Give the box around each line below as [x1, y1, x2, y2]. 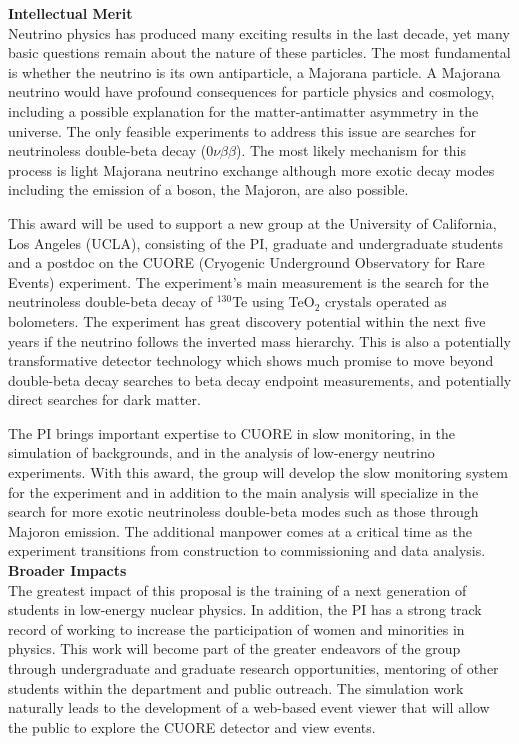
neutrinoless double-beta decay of [8, 291, 212, 312]
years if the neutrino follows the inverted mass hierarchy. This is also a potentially [8, 330, 511, 351]
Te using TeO [232, 291, 315, 312]
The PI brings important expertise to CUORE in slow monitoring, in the [8, 422, 456, 443]
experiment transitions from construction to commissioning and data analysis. [8, 540, 486, 561]
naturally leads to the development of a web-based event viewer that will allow [8, 697, 490, 718]
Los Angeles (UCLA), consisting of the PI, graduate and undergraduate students [8, 232, 504, 253]
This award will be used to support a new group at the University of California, [8, 212, 497, 233]
